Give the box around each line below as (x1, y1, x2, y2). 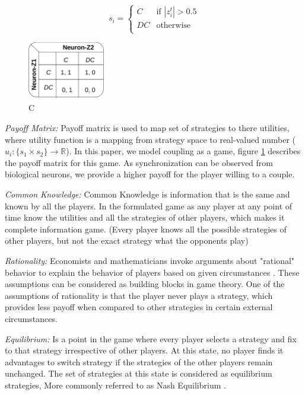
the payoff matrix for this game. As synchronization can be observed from (5, 156, 273, 168)
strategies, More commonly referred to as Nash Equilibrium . (5, 378, 226, 391)
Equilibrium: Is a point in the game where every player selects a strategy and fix (5, 332, 297, 345)
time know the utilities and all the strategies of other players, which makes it (5, 211, 285, 224)
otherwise (156, 21, 191, 30)
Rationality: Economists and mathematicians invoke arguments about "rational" (5, 254, 295, 266)
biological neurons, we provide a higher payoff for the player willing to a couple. (5, 168, 295, 180)
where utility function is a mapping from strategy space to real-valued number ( (5, 133, 296, 145)
